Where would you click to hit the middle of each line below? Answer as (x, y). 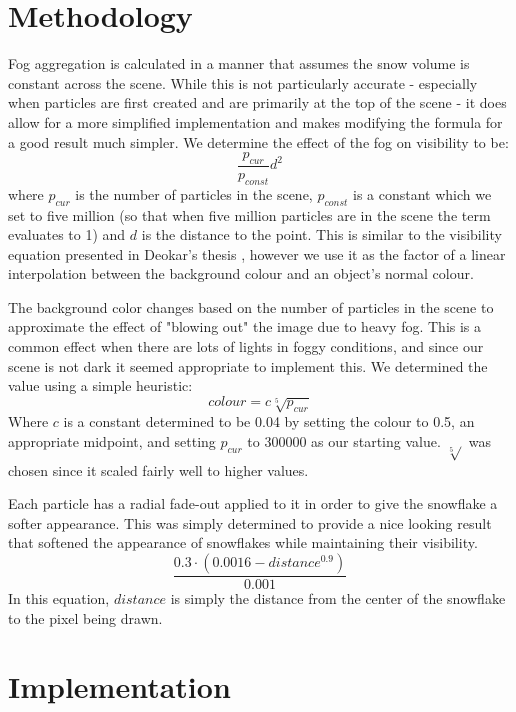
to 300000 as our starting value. (344, 440)
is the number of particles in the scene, (194, 193)
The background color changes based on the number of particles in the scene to (251, 306)
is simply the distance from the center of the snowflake (338, 598)
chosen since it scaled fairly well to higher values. (158, 469)
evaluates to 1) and (67, 234)
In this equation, (59, 598)
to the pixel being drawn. (85, 617)
